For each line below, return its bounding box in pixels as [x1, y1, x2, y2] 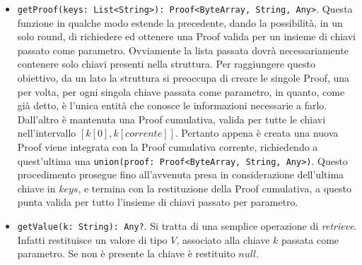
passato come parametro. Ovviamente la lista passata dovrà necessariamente [17, 42, 349, 57]
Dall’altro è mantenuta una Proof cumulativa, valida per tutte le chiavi [17, 111, 326, 126]
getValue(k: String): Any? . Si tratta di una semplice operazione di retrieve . [17, 218, 357, 233]
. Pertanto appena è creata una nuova [175, 125, 339, 140]
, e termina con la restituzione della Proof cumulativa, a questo [78, 180, 352, 195]
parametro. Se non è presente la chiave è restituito [17, 246, 235, 261]
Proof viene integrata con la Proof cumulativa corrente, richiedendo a [17, 140, 318, 154]
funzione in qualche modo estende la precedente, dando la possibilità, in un [17, 15, 343, 30]
